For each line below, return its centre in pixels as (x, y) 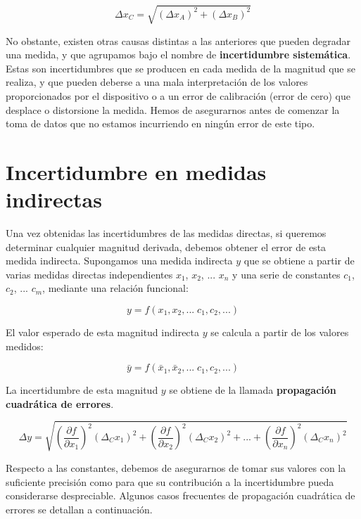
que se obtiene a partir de (299, 261)
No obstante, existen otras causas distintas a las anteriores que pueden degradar (178, 40)
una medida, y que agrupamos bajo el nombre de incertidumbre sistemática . (178, 55)
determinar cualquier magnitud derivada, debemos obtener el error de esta (166, 246)
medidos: (25, 346)
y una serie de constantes (286, 274)
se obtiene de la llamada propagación (253, 390)
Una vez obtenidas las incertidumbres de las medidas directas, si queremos (166, 233)
